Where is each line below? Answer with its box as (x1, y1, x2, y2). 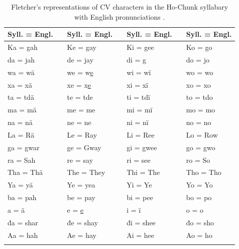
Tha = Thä (8, 167, 43, 177)
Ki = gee (127, 42, 154, 52)
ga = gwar (8, 142, 40, 152)
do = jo (186, 54, 210, 65)
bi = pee (127, 192, 153, 203)
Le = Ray (67, 129, 97, 140)
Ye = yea (67, 179, 95, 190)
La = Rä (8, 129, 35, 140)
